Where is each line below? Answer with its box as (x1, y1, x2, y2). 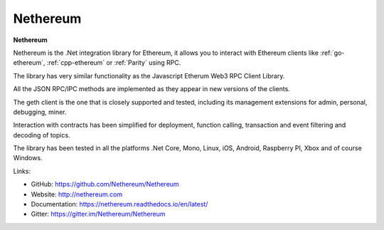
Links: (13, 167, 31, 175)
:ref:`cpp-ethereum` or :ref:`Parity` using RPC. (46, 58, 181, 67)
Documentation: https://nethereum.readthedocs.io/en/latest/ (31, 200, 208, 209)
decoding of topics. (13, 130, 70, 139)
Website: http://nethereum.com (31, 189, 123, 199)
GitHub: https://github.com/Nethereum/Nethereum (31, 180, 179, 189)
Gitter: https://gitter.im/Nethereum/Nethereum (31, 210, 166, 219)
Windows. (13, 154, 43, 162)
